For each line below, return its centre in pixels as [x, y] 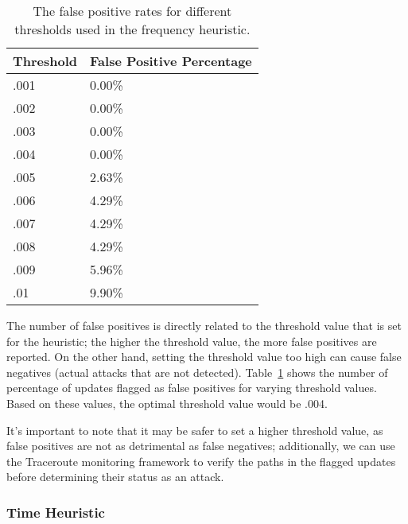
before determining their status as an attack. [115, 477]
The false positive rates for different [132, 11]
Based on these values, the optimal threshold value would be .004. [167, 403]
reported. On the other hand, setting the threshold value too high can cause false [204, 357]
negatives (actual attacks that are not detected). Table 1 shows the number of [197, 372]
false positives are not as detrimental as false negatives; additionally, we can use [201, 446]
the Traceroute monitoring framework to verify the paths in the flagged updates [201, 461]
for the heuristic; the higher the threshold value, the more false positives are [192, 341]
